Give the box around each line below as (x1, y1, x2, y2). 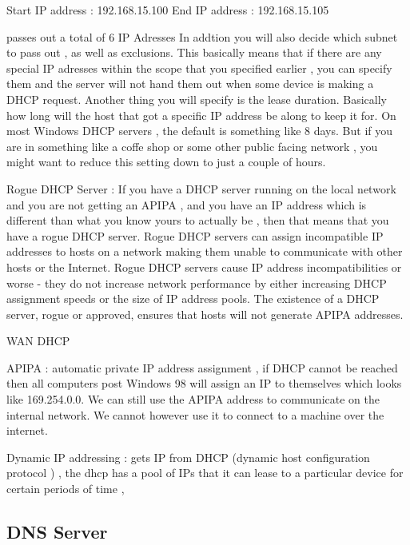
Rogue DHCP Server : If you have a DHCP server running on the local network (6, 180, 396, 197)
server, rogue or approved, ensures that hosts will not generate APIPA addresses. (6, 305, 404, 322)
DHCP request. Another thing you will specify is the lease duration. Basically (6, 90, 387, 107)
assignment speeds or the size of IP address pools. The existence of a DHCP (6, 290, 380, 307)
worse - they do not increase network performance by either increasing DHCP (6, 274, 387, 291)
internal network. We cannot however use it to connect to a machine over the (6, 406, 384, 423)
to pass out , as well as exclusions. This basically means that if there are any (6, 44, 382, 61)
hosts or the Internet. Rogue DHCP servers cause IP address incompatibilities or (6, 258, 402, 275)
